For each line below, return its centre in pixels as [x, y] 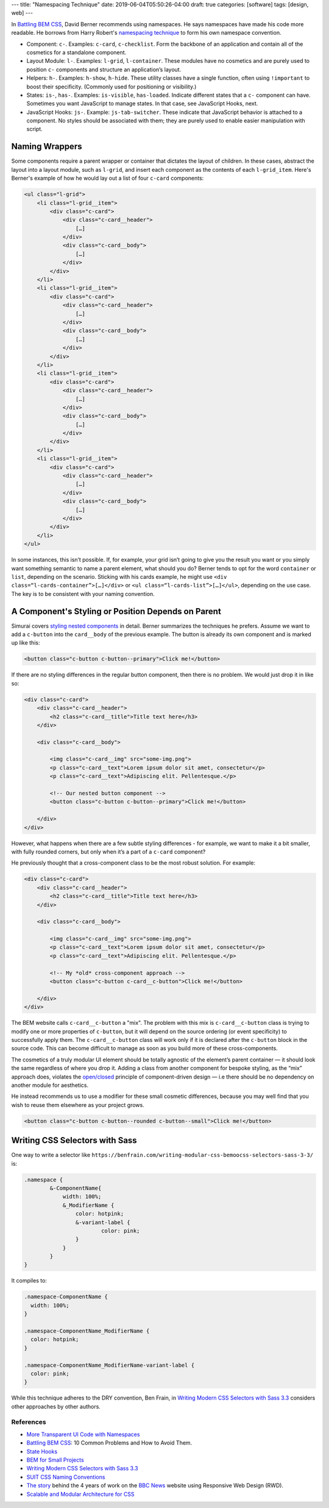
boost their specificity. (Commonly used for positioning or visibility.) [111, 87]
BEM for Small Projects [55, 1460]
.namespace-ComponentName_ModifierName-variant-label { [109, 1365]
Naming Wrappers [47, 147]
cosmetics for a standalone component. [76, 52]
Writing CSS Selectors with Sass [74, 1140]
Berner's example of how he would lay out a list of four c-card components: [108, 178]
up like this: [26, 643]
